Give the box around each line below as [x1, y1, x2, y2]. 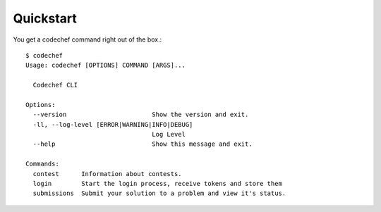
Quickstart [13, 11, 78, 26]
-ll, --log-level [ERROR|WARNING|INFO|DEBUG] [32, 120, 193, 128]
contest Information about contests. [32, 170, 183, 177]
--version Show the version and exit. [32, 111, 249, 119]
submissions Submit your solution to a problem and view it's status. [32, 189, 286, 197]
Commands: [25, 160, 59, 168]
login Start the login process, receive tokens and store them [32, 180, 282, 188]
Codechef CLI [32, 81, 78, 89]
